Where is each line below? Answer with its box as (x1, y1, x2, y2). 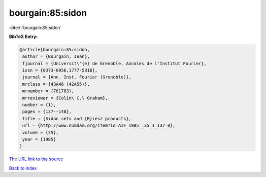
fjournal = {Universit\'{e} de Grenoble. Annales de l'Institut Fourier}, (22, 61, 207, 66)
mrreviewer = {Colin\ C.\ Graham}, (22, 95, 108, 101)
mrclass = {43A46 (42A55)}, (22, 81, 90, 87)
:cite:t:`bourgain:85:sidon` (9, 25, 62, 31)
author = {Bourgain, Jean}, (22, 54, 90, 59)
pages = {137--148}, (22, 109, 72, 114)
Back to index (9, 165, 37, 171)
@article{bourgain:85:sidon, (19, 47, 90, 52)
